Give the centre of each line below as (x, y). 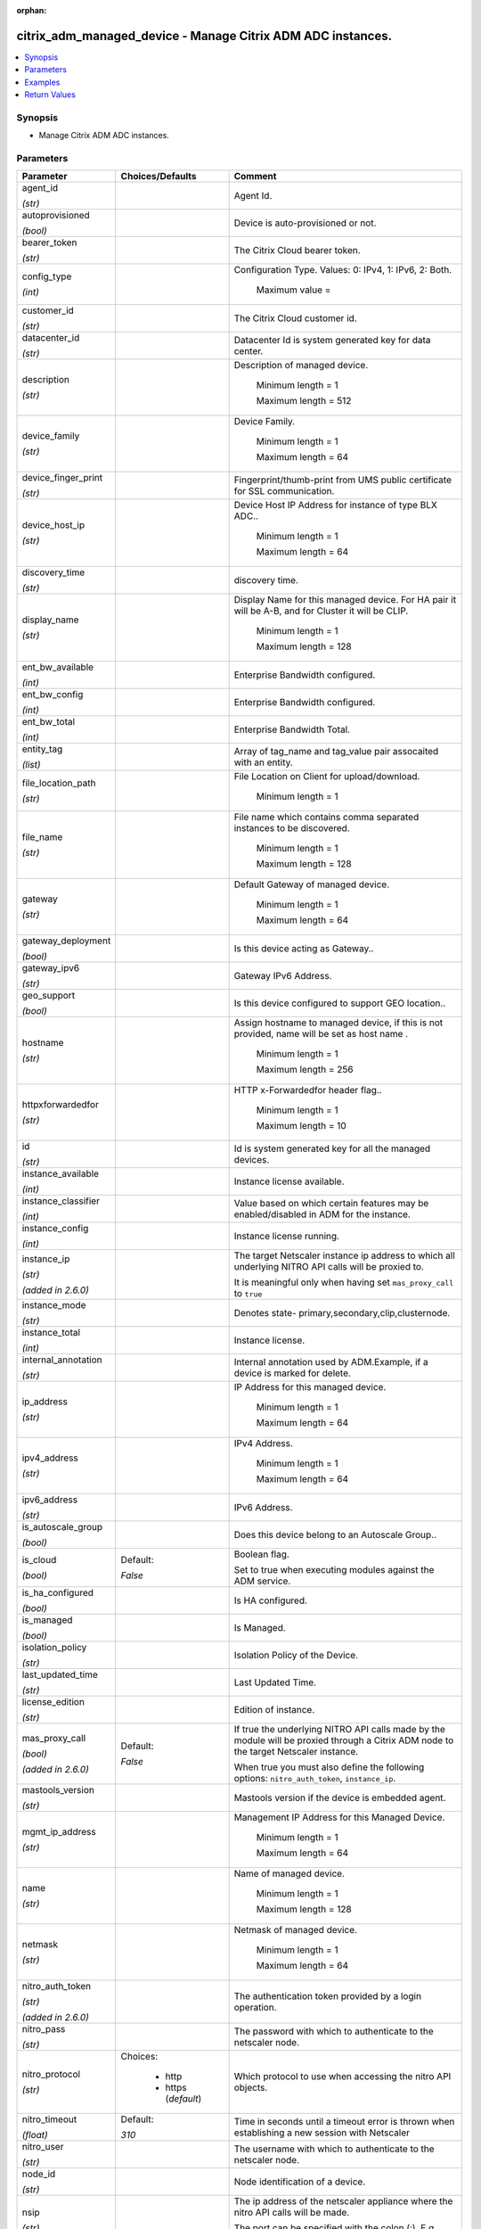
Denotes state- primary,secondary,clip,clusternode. (342, 1313)
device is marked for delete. (293, 1373)
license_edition (53, 1702)
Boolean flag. (261, 1554)
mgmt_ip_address (59, 1832)
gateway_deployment (66, 941)
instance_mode (54, 1305)
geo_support (49, 996)
